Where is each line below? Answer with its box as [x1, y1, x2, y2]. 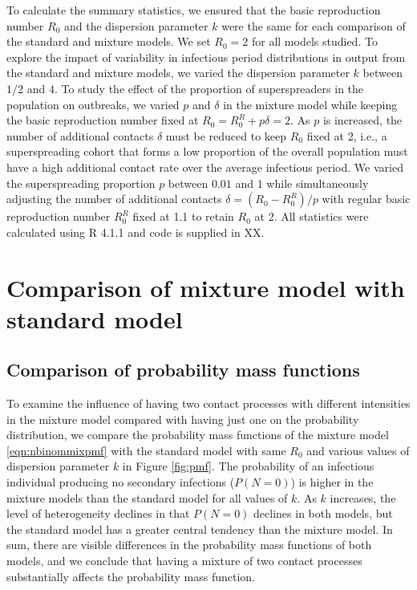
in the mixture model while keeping [223, 96, 398, 112]
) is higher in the [290, 474, 374, 490]
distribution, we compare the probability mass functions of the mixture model [6, 426, 389, 443]
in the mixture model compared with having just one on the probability [6, 410, 359, 427]
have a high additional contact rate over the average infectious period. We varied [6, 158, 403, 175]
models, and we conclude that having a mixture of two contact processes [6, 552, 362, 569]
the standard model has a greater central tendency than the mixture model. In [6, 520, 393, 537]
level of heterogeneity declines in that [6, 505, 190, 522]
